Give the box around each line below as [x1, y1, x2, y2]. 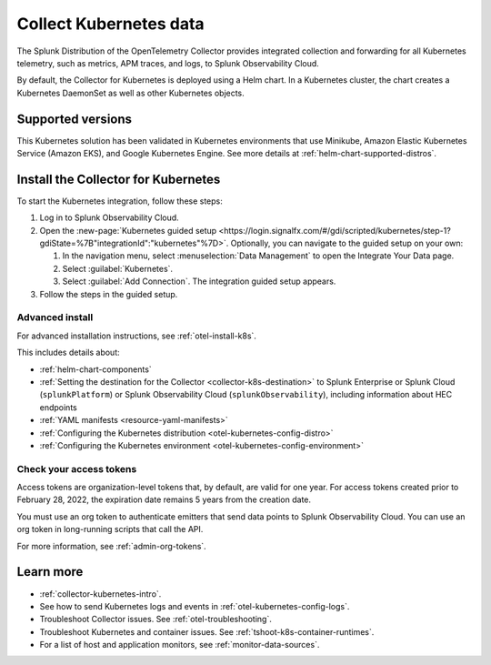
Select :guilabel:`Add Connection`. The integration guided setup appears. [62, 276, 336, 287]
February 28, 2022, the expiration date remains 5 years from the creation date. [16, 494, 312, 505]
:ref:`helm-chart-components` [39, 364, 152, 375]
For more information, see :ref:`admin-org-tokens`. [16, 540, 206, 551]
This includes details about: [16, 347, 120, 358]
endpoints [39, 401, 77, 413]
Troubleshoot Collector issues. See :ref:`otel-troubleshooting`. [39, 614, 272, 625]
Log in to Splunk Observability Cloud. [39, 212, 179, 223]
